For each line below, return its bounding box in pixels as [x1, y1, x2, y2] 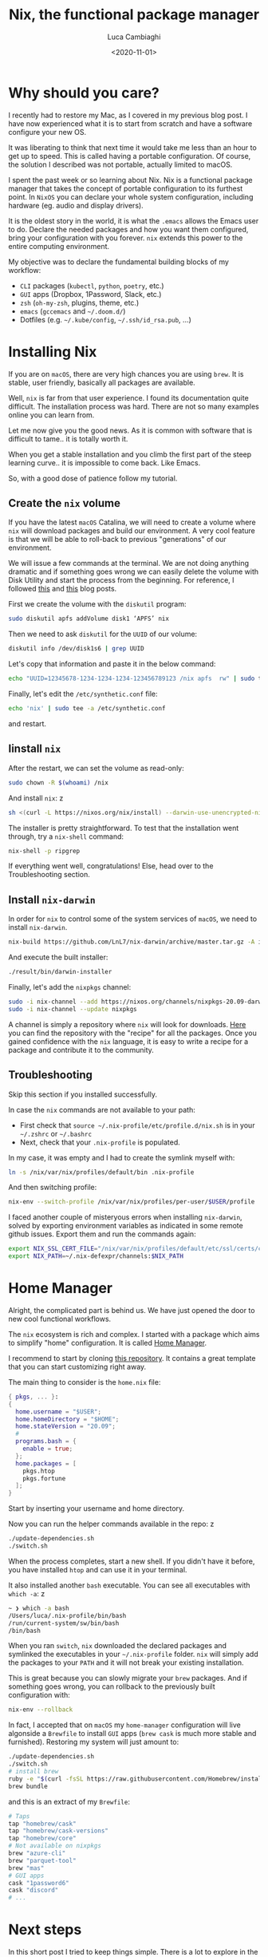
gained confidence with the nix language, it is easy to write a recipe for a [8, 1036, 249, 1046]
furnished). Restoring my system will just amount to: [8, 1738, 179, 1747]
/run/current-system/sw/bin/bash [8, 1619, 120, 1627]
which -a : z [8, 1588, 45, 1598]
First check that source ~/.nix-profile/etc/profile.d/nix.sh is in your [19, 1120, 255, 1130]
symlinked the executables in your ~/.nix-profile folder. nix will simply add [8, 1650, 258, 1659]
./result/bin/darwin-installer [8, 968, 112, 976]
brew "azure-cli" [8, 1849, 66, 1857]
